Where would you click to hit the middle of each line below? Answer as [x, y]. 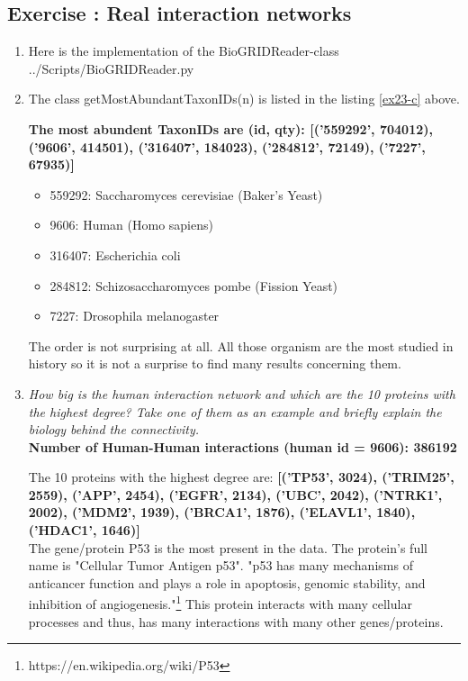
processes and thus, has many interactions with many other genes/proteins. [236, 621]
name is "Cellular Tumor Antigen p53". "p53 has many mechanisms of [220, 565]
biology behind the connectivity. [114, 429]
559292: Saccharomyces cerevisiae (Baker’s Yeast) [186, 194]
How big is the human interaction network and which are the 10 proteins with [242, 393]
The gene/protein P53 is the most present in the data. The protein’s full [228, 547]
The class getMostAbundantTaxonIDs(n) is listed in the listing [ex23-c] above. [244, 99]
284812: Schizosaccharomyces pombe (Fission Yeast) [194, 285]
